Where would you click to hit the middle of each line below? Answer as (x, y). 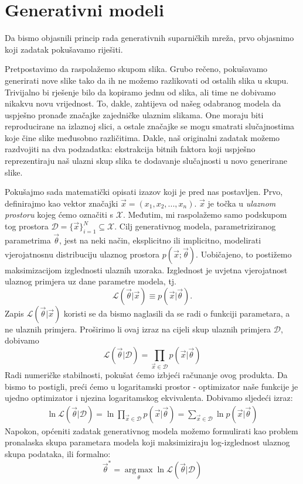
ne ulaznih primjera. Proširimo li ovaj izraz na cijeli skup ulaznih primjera (138, 329)
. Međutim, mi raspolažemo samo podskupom (205, 214)
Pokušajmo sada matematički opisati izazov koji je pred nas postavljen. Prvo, (144, 192)
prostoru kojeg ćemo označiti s (59, 214)
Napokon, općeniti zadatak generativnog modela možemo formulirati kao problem (151, 430)
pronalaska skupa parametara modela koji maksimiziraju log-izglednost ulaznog (147, 442)
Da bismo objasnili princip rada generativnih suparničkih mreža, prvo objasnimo (149, 38)
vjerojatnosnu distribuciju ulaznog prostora (82, 254)
